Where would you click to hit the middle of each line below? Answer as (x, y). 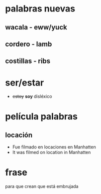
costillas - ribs (28, 61)
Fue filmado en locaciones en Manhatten (54, 147)
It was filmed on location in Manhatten (51, 152)
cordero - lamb (29, 44)
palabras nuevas (40, 9)
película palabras (42, 117)
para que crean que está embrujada (42, 186)
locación (19, 135)
